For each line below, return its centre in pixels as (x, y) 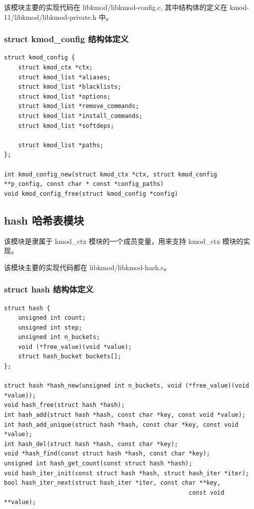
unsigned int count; (52, 318)
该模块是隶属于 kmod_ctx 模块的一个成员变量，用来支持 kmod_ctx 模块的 (124, 241)
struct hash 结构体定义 (49, 289)
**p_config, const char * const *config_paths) (84, 184)
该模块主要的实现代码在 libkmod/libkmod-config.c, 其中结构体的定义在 (116, 7)
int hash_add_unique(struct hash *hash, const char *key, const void (121, 424)
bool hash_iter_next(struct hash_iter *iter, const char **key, (112, 483)
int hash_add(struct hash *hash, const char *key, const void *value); (125, 415)
